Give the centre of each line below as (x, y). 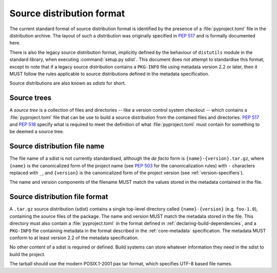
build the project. (27, 254)
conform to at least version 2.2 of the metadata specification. (74, 238)
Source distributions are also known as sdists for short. (68, 83)
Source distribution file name (57, 146)
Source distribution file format (59, 197)
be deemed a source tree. (37, 132)
